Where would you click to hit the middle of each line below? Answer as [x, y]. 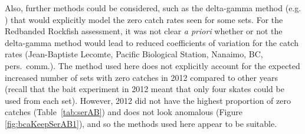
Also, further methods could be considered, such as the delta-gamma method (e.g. [153, 8]
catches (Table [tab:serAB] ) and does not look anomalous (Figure [124, 112]
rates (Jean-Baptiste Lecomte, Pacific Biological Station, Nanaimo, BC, [134, 54]
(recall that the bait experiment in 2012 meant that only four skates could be [145, 89]
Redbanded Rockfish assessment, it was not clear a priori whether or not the [144, 31]
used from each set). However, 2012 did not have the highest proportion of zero [148, 100]
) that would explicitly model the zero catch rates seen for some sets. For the [144, 19]
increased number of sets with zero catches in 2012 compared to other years [141, 77]
